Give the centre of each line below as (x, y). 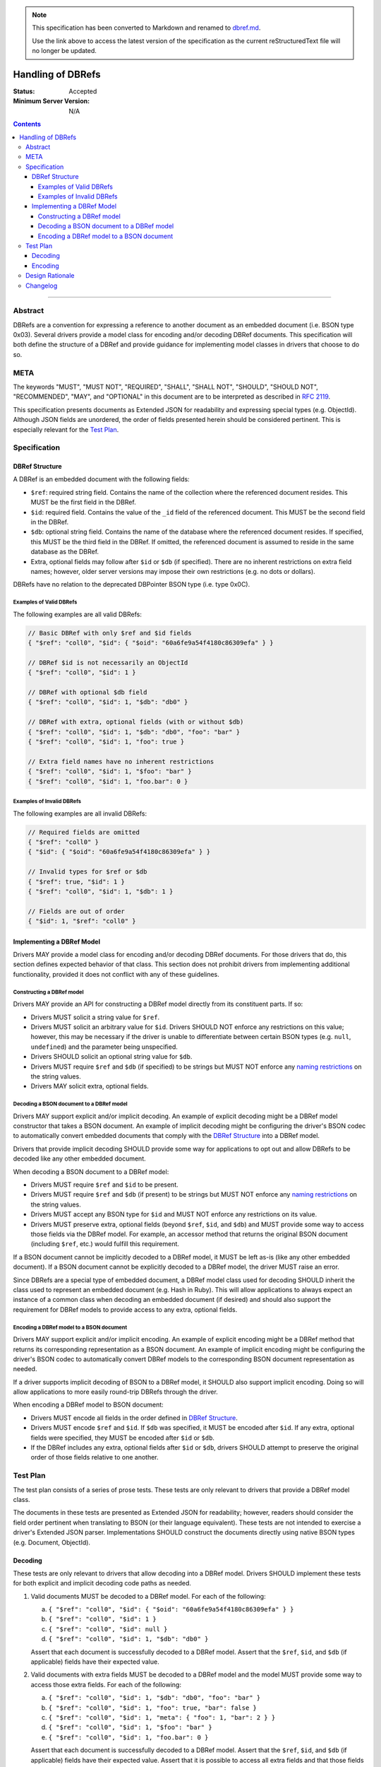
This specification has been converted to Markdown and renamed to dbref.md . (146, 28)
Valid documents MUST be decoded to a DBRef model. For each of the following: (148, 1596)
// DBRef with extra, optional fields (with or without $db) (136, 722)
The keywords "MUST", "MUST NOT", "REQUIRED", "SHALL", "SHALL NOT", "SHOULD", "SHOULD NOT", (166, 387)
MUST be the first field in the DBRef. (84, 503)
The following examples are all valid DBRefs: (78, 614)
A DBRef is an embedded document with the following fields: (101, 479)
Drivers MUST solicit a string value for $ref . (95, 1017)
